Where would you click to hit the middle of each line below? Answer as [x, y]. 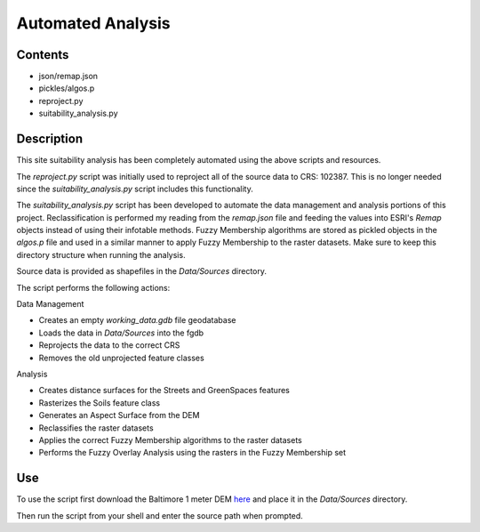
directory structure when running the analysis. [101, 254]
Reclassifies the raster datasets [96, 428]
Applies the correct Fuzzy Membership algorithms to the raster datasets [170, 439]
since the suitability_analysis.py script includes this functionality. [135, 189]
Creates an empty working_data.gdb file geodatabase [137, 320]
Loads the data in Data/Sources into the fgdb [121, 333]
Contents [43, 55]
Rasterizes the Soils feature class [100, 403]
